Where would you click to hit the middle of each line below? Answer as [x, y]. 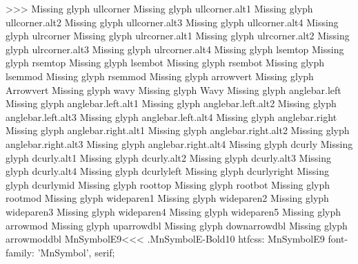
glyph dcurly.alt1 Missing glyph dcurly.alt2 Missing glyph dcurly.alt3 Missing [169, 157]
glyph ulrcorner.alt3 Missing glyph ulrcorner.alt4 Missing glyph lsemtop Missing [175, 49]
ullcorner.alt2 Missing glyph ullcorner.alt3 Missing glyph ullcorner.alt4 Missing [172, 22]
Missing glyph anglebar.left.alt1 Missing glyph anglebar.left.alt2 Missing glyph [171, 103]
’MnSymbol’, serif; [76, 252]
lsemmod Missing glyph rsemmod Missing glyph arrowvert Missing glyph [160, 76]
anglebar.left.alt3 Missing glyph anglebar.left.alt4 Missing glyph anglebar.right [171, 116]
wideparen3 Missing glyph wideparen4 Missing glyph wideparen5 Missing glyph [173, 211]
